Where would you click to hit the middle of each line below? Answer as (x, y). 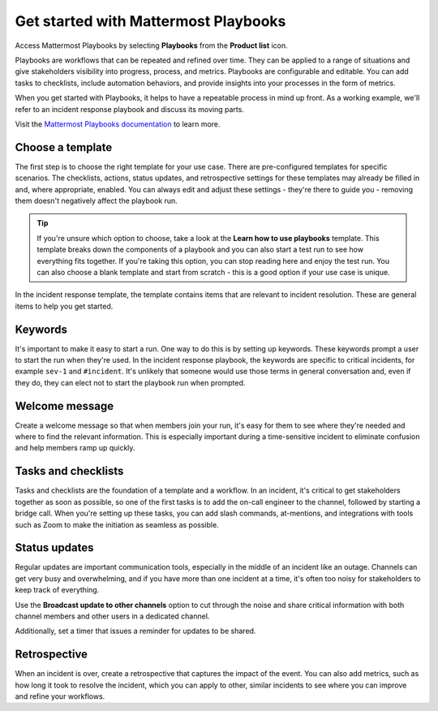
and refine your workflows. (60, 696)
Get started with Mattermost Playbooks (150, 21)
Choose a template (64, 147)
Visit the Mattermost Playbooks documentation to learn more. (118, 124)
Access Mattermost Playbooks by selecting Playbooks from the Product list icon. (151, 45)
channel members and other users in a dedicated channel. (112, 616)
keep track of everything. (57, 590)
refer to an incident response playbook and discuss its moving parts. (130, 109)
